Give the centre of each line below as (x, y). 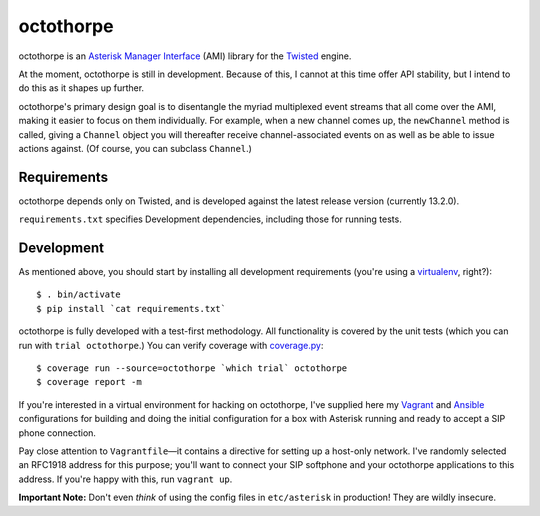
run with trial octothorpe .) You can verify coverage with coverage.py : (171, 345)
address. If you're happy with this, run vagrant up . (125, 479)
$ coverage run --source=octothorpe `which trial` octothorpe (192, 368)
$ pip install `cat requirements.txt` (131, 308)
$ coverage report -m (89, 382)
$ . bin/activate (78, 294)
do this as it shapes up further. (81, 88)
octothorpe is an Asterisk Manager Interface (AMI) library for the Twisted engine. (185, 56)
